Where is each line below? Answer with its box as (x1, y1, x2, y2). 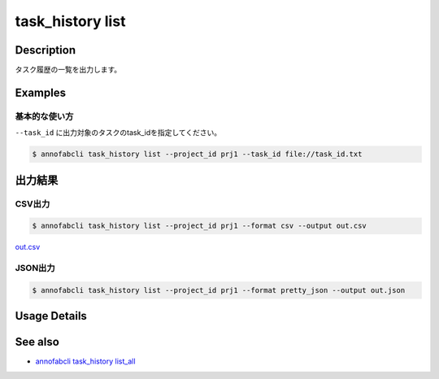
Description (15, 43, 76, 57)
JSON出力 (15, 263, 56, 274)
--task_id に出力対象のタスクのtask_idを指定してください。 (15, 128, 222, 137)
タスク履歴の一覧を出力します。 (15, 65, 122, 75)
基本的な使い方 (15, 111, 74, 122)
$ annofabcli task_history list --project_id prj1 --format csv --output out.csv (32, 221, 367, 231)
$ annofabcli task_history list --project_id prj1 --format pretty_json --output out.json (32, 285, 406, 294)
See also (15, 335, 60, 349)
